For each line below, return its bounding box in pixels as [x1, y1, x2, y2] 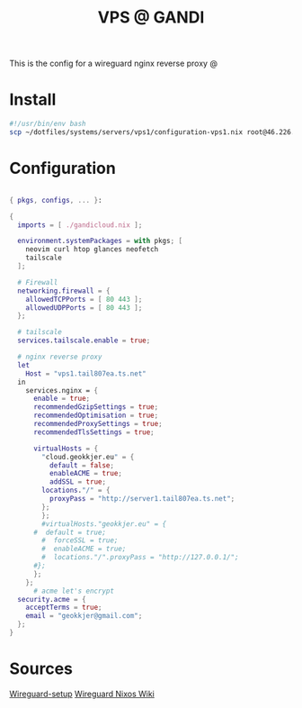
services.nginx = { [25, 386, 99, 395]
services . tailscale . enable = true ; [17, 336, 151, 345]
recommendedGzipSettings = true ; [32, 403, 159, 412]
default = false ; [49, 460, 115, 470]
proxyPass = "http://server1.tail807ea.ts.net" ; [49, 495, 235, 504]
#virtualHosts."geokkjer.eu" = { [41, 519, 167, 529]
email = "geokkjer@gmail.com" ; [25, 612, 143, 621]
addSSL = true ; [49, 477, 106, 486]
